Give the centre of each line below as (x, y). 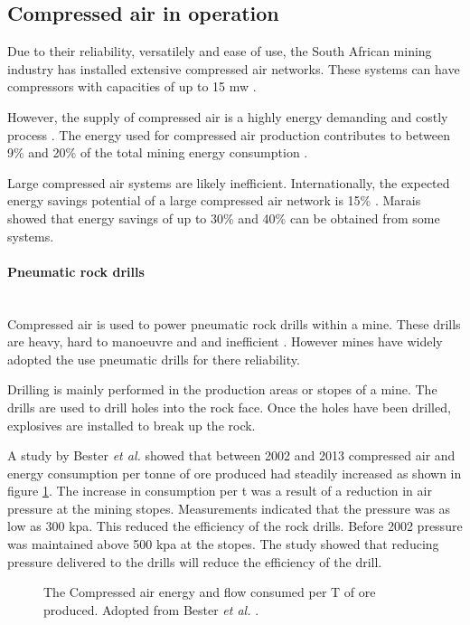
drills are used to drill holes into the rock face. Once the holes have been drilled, (229, 407)
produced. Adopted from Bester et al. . (151, 609)
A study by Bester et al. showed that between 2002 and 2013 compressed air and (231, 455)
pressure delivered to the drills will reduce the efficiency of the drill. (195, 561)
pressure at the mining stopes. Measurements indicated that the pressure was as (229, 508)
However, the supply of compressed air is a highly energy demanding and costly (228, 116)
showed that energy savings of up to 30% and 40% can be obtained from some (224, 218)
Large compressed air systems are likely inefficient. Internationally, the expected (229, 182)
